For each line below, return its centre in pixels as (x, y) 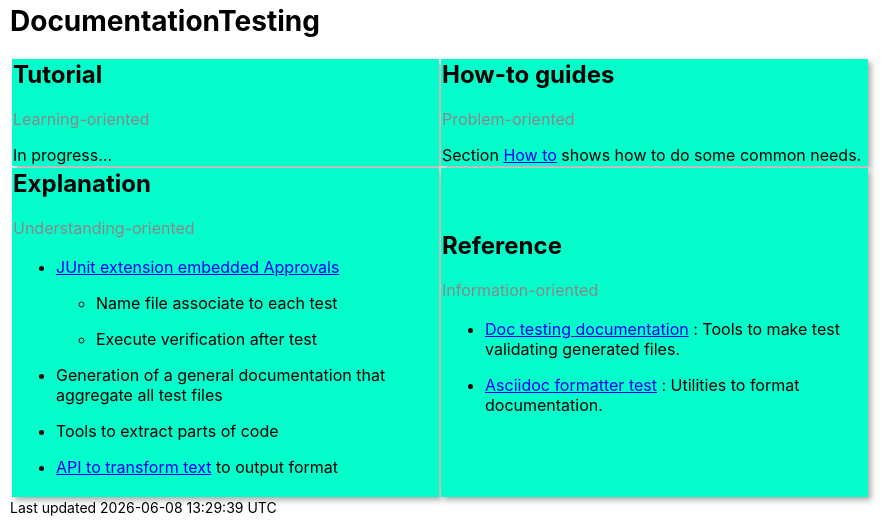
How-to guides (528, 74)
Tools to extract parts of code (167, 430)
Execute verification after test (206, 338)
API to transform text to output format (197, 466)
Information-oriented (520, 289)
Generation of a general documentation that (221, 374)
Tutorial (58, 74)
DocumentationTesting (165, 21)
